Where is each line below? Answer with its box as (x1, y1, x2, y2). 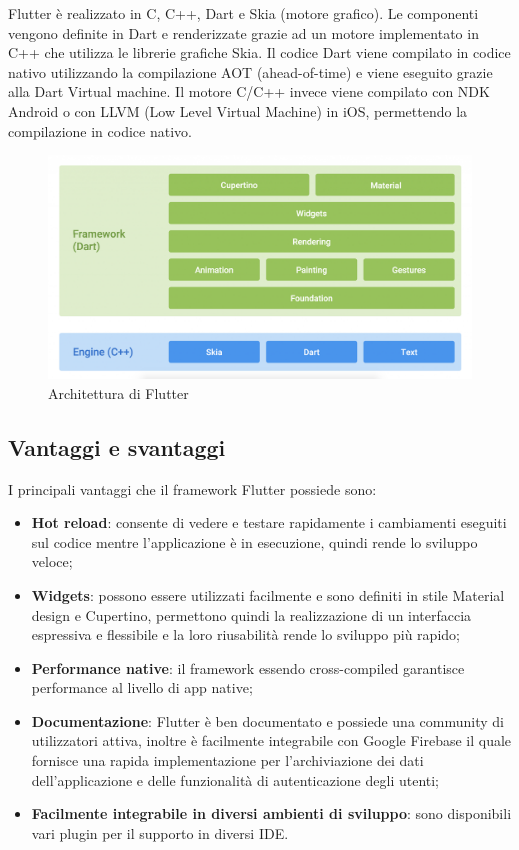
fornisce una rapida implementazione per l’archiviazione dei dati (31, 750, 424, 771)
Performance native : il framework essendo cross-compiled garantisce (31, 657, 465, 678)
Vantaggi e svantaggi (8, 431, 226, 462)
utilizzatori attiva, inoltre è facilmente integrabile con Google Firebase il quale (31, 730, 512, 751)
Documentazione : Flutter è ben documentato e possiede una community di (31, 710, 504, 731)
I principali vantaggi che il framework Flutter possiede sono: (8, 478, 377, 499)
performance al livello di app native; (31, 677, 253, 698)
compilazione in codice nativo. (8, 120, 192, 141)
